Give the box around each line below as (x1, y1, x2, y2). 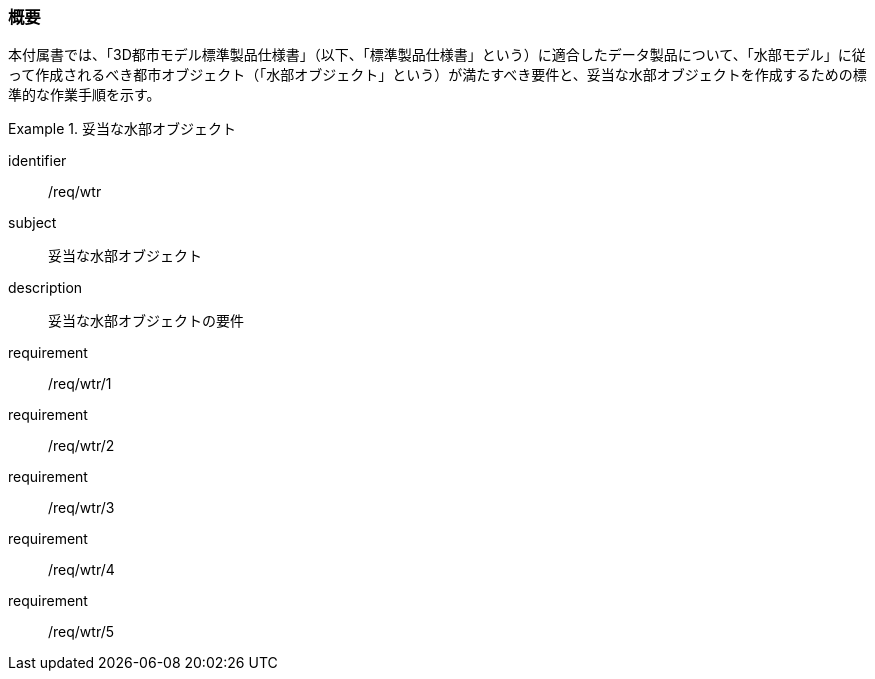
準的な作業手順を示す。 (8, 86, 161, 104)
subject (8, 214, 57, 232)
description (8, 279, 83, 297)
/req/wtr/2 (48, 437, 115, 455)
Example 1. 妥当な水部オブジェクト (8, 120, 236, 138)
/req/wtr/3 (48, 499, 115, 517)
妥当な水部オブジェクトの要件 (48, 312, 244, 330)
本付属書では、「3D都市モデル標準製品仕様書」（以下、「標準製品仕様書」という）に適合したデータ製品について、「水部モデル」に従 (8, 46, 866, 64)
